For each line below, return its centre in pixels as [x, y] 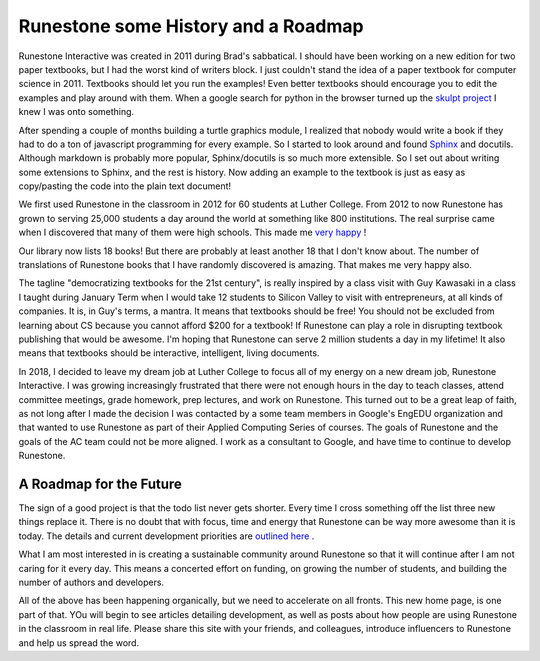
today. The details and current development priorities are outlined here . [166, 536]
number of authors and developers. [91, 582]
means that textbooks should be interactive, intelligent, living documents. [169, 353]
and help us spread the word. [79, 642]
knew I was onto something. [76, 112]
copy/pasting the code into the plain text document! [125, 186]
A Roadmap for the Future [100, 483]
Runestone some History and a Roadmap [191, 26]
